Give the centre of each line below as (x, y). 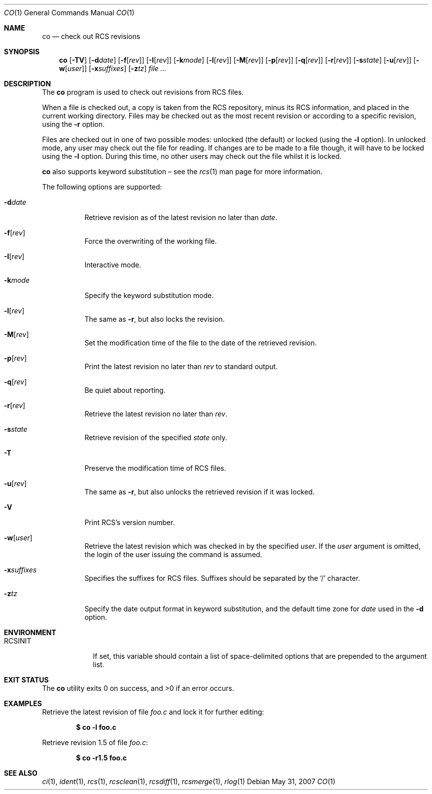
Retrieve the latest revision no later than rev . (156, 414)
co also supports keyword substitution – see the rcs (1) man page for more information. (182, 171)
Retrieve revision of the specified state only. (156, 437)
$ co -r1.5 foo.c (102, 758)
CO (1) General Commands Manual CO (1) (69, 13)
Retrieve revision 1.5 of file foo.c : (95, 742)
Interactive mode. (113, 265)
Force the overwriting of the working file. (151, 241)
